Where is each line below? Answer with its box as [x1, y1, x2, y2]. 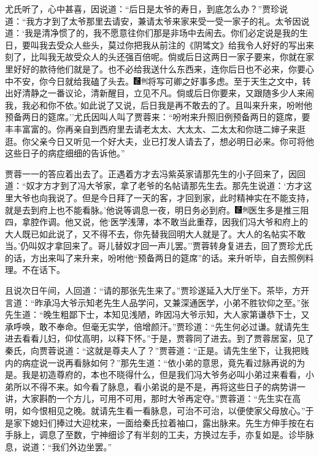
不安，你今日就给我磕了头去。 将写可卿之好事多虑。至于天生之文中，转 [13, 74, 311, 87]
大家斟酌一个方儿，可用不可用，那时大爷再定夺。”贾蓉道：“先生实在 [21, 392, 293, 405]
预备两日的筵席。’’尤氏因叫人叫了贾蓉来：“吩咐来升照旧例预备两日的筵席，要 [5, 110, 310, 123]
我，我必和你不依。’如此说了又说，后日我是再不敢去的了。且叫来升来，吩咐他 [5, 98, 312, 111]
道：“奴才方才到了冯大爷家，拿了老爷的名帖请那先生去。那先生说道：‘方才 [5, 179, 304, 192]
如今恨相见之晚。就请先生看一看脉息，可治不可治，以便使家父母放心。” [21, 404, 306, 417]
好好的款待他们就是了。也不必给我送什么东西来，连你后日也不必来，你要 [13, 62, 306, 75]
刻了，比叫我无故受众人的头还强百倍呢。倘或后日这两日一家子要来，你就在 [5, 50, 306, 63]
